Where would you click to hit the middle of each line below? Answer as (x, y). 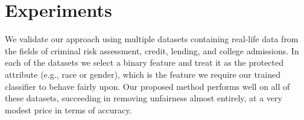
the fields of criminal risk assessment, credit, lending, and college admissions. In (152, 50)
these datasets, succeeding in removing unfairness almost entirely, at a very (144, 98)
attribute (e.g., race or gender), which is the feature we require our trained (143, 74)
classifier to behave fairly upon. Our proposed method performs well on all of (147, 86)
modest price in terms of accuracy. (68, 109)
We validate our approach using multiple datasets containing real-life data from (152, 39)
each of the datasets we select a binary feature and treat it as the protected (144, 62)
